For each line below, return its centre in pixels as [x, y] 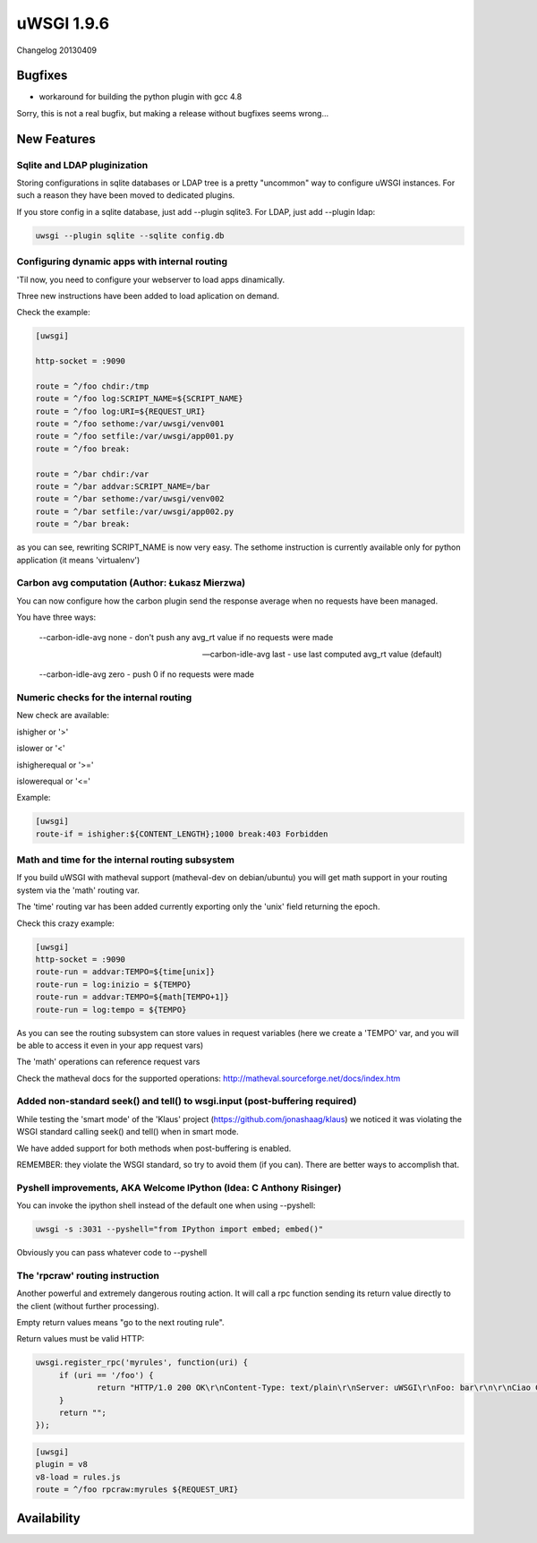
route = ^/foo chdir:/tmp [92, 386]
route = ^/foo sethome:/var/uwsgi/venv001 [130, 424]
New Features [56, 139]
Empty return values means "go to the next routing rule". [120, 1323]
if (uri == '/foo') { [106, 1375]
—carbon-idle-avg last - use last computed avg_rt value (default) [322, 654]
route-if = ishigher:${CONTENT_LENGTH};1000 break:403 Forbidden [182, 834]
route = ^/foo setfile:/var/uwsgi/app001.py [135, 436]
